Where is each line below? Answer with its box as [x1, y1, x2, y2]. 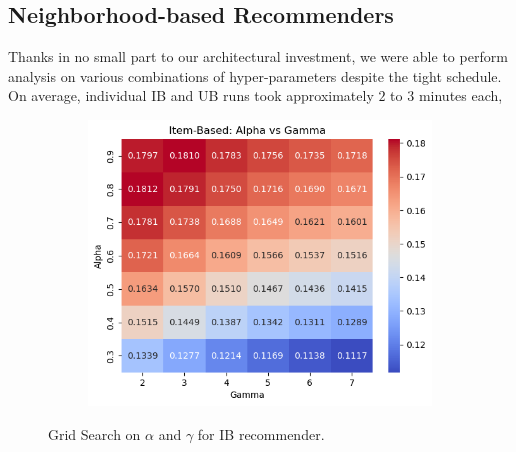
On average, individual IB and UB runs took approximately [8, 85, 374, 106]
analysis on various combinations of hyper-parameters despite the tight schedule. [8, 65, 502, 86]
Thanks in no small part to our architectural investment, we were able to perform [8, 46, 508, 67]
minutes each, [418, 85, 503, 106]
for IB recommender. [197, 424, 325, 445]
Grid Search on [48, 424, 141, 445]
